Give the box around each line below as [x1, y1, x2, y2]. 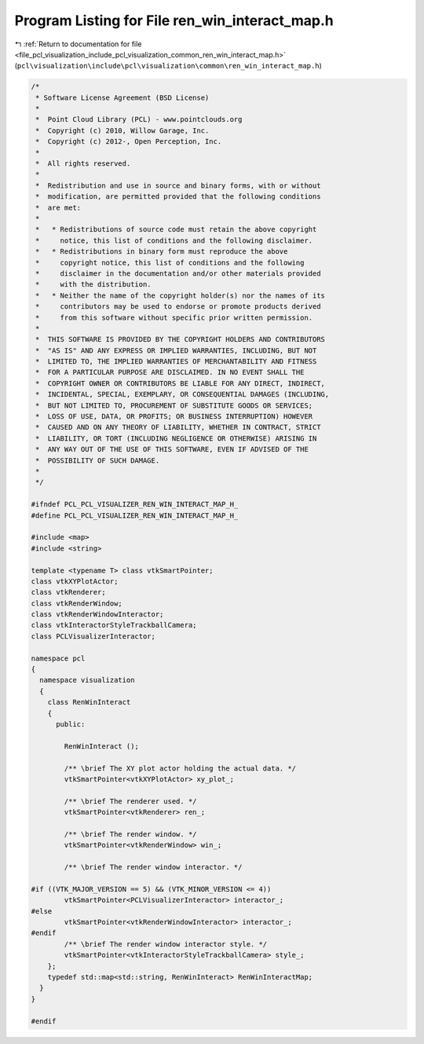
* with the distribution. [35, 280, 152, 289]
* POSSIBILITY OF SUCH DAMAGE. [35, 456, 160, 465]
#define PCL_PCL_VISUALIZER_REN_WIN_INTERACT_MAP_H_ [31, 511, 239, 520]
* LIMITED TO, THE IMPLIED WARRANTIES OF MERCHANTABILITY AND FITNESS [35, 357, 317, 366]
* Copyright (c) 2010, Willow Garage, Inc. [35, 126, 210, 135]
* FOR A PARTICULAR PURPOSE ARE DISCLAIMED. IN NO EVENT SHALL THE [35, 368, 305, 377]
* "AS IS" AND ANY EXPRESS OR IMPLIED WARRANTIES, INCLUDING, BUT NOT [35, 346, 317, 355]
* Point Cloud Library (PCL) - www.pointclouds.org [35, 115, 243, 124]
